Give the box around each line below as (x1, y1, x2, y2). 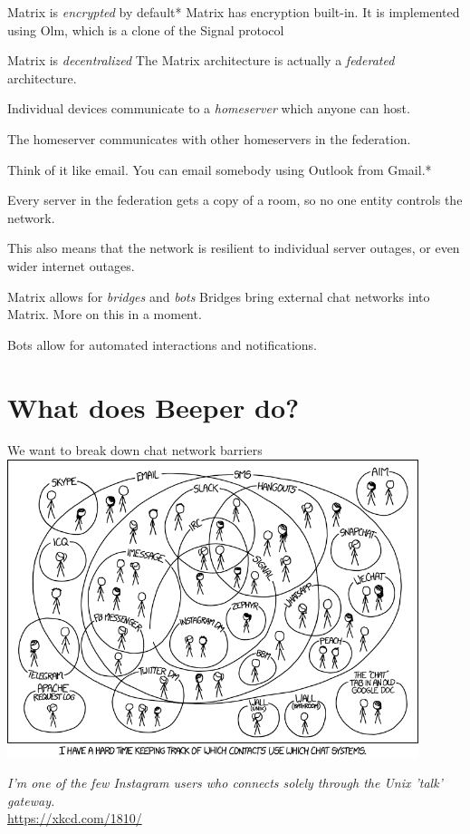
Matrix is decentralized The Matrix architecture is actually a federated (7, 51, 395, 70)
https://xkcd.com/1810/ (7, 809, 142, 828)
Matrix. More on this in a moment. (7, 305, 202, 324)
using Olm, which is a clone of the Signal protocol (7, 20, 284, 39)
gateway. (7, 790, 55, 810)
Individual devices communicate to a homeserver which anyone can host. (7, 99, 410, 118)
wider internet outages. (7, 256, 135, 275)
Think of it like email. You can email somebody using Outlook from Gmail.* (7, 160, 432, 179)
